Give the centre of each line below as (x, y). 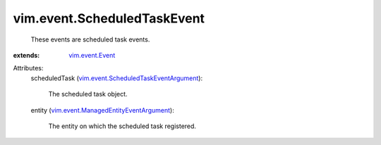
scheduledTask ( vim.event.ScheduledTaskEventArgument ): (117, 78)
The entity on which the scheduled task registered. (122, 126)
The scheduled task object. (88, 94)
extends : (26, 55)
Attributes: (28, 68)
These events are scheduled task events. (90, 39)
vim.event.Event (92, 55)
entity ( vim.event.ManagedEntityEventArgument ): (102, 110)
